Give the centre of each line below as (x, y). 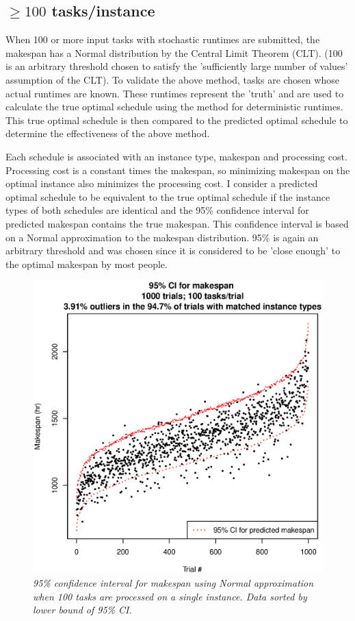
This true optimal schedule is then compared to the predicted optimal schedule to (177, 120)
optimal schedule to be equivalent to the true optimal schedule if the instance (168, 196)
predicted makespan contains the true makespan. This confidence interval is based (177, 223)
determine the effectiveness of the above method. (108, 133)
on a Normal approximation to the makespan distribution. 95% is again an (162, 237)
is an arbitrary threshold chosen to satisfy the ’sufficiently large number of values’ (177, 66)
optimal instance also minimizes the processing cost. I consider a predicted (162, 183)
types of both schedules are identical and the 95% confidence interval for (157, 210)
